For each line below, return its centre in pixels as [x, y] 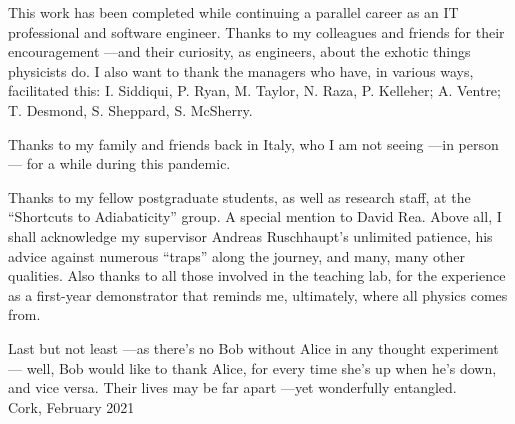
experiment [464, 347]
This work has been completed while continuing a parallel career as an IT [233, 12]
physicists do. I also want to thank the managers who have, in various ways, [241, 70]
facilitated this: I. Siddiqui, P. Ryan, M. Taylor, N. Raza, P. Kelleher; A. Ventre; [254, 90]
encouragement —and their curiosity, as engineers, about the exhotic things [239, 51]
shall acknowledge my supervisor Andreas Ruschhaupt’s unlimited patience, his [250, 235]
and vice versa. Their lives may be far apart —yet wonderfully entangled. [232, 387]
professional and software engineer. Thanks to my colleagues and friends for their [256, 31]
